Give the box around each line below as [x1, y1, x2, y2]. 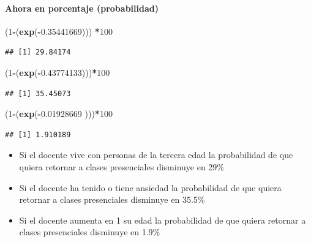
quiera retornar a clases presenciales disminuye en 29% [19, 160, 225, 173]
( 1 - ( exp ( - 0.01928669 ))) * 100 [5, 107, 113, 120]
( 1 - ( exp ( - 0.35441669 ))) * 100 [5, 25, 113, 37]
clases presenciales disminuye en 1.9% [19, 225, 160, 238]
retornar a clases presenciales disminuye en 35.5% [19, 193, 205, 206]
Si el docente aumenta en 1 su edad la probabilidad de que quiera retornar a [19, 213, 306, 226]
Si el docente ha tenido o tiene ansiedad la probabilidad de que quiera [19, 181, 282, 194]
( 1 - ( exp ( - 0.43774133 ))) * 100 [5, 66, 110, 78]
